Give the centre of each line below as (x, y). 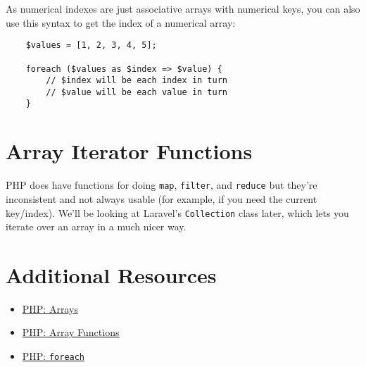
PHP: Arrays (50, 308)
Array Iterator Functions (129, 151)
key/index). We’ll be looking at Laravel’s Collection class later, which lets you (177, 212)
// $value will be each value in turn (137, 92)
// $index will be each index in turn (137, 81)
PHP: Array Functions (71, 332)
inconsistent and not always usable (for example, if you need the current (162, 198)
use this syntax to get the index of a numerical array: (121, 22)
